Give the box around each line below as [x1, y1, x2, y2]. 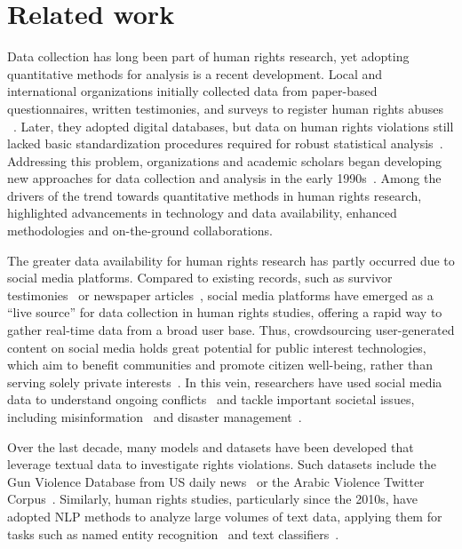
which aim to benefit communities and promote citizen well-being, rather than [7, 355, 433, 374]
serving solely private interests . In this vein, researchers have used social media [7, 372, 442, 391]
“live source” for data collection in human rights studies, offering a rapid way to [7, 303, 442, 322]
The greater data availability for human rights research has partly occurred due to [7, 251, 455, 269]
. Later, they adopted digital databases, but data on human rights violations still [13, 116, 454, 135]
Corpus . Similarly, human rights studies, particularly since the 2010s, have [7, 489, 418, 508]
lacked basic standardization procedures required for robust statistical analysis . [7, 134, 443, 153]
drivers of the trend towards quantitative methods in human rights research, [7, 186, 422, 204]
